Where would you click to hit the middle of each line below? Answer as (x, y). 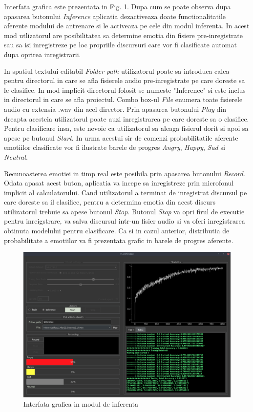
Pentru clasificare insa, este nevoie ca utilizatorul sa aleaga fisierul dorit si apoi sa (126, 128)
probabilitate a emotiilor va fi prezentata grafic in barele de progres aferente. (119, 240)
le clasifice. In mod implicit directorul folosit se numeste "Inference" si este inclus (125, 90)
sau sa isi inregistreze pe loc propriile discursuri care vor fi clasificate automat (120, 45)
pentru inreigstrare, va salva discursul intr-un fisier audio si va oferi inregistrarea (125, 221)
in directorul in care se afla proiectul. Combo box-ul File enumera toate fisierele (123, 99)
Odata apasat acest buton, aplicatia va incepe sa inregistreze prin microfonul (119, 183)
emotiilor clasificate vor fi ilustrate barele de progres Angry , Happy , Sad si (115, 147)
